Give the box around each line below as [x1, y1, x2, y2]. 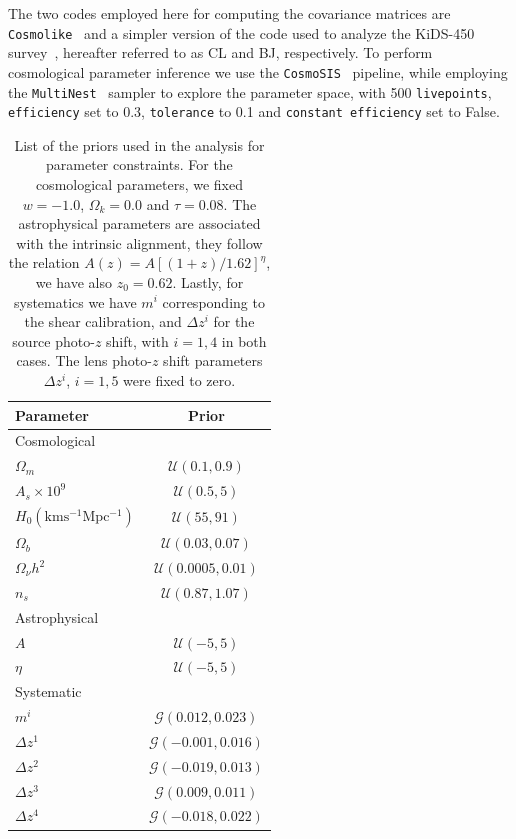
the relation [8, 252, 80, 273]
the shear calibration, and [24, 311, 182, 332]
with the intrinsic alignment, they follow [16, 232, 263, 253]
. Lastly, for [172, 271, 244, 292]
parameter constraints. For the [46, 154, 233, 175]
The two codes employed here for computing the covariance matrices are [8, 3, 451, 23]
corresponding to [162, 291, 265, 312]
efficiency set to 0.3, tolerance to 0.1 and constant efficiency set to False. [8, 101, 500, 122]
